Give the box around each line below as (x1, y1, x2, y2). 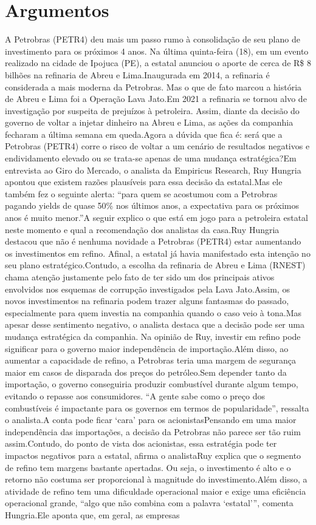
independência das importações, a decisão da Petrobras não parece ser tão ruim (5, 425, 301, 438)
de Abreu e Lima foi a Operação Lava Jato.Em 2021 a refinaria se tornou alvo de (5, 92, 307, 105)
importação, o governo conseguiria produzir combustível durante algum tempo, (5, 378, 298, 390)
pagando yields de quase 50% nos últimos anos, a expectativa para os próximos (5, 199, 299, 212)
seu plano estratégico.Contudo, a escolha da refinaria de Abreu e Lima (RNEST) (5, 259, 306, 271)
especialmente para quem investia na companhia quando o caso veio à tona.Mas (5, 306, 301, 319)
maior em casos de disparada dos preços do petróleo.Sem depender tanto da (5, 365, 287, 378)
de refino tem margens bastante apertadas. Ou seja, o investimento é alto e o (5, 461, 291, 473)
